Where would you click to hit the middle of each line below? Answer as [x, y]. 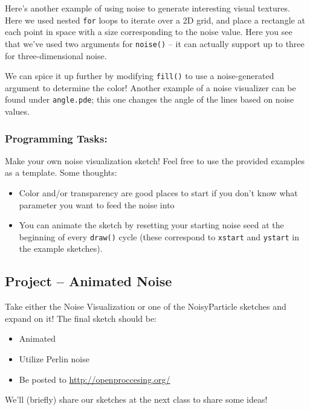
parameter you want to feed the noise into [97, 204]
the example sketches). [61, 248]
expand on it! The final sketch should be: [81, 318]
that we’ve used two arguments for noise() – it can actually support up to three [155, 43]
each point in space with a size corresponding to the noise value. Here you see [149, 32]
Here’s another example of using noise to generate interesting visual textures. [147, 8]
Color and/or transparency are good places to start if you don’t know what [158, 193]
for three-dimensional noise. [56, 55]
